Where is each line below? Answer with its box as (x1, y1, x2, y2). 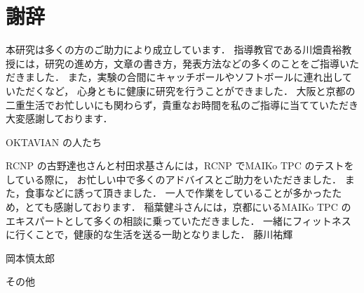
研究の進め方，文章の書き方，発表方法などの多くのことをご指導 (44, 56, 339, 70)
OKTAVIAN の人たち (6, 134, 102, 149)
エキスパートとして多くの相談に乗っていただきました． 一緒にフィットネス (6, 213, 351, 228)
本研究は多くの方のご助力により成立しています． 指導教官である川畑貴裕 (6, 42, 342, 57)
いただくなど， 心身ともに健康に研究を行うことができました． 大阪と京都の (6, 83, 356, 98)
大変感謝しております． (6, 111, 113, 126)
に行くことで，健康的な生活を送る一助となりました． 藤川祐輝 (6, 227, 293, 242)
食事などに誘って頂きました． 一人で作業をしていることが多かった (25, 185, 332, 200)
